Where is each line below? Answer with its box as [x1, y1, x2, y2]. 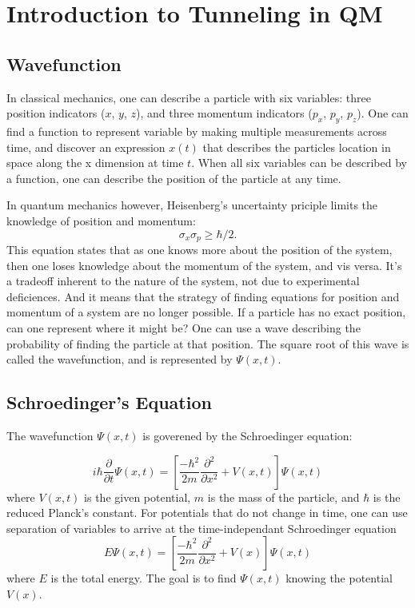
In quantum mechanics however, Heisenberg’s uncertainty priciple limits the [6, 197, 378, 213]
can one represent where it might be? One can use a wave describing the [6, 319, 361, 336]
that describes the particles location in [202, 138, 391, 155]
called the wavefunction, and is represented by [6, 351, 233, 368]
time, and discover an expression [6, 138, 166, 155]
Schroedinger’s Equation [6, 390, 212, 415]
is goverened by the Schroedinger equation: [142, 427, 353, 443]
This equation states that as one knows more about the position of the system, [6, 240, 393, 257]
